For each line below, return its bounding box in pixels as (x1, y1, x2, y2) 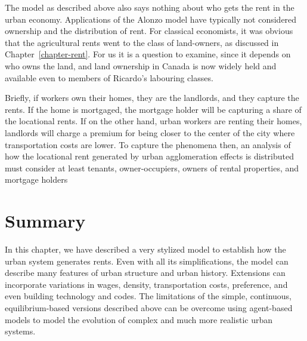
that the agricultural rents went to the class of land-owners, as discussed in (5, 36, 279, 48)
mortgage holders (5, 173, 68, 186)
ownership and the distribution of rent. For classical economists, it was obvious (5, 24, 293, 37)
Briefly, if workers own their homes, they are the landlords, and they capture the (5, 91, 299, 104)
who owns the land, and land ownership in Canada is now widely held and (5, 59, 277, 72)
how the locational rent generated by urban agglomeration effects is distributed (5, 150, 294, 162)
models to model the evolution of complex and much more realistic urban (5, 313, 273, 325)
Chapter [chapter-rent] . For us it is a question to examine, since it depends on (5, 48, 291, 60)
